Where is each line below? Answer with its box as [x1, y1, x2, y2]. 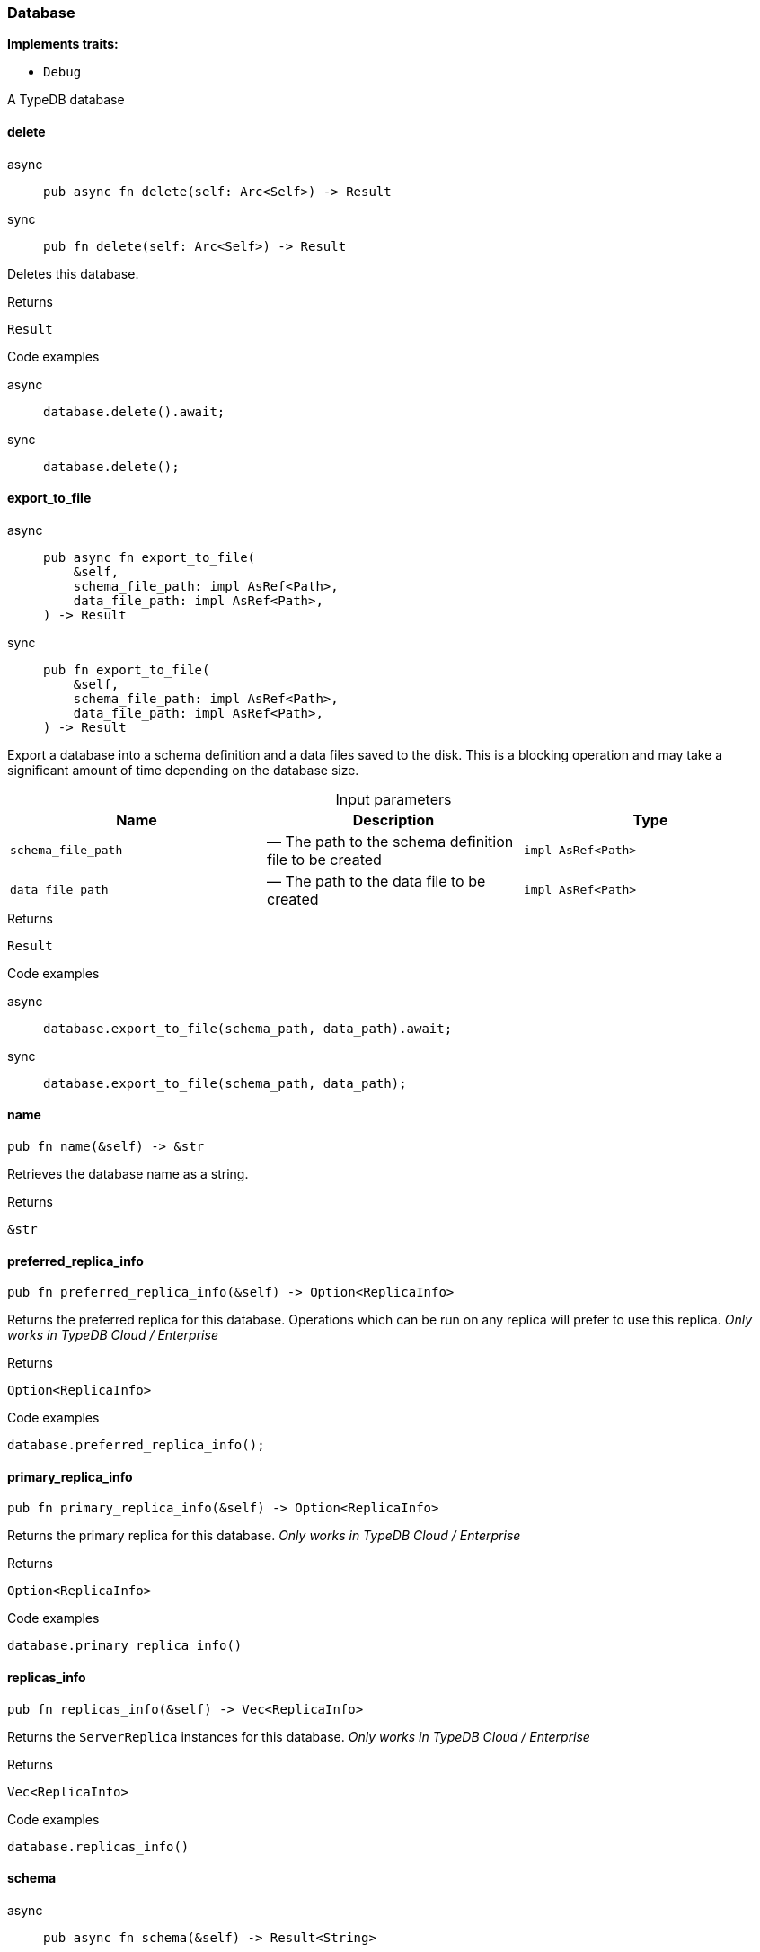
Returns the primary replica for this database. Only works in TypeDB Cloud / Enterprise [7, 1528, 521, 1544]
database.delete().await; [43, 404, 225, 419]
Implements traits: [7, 36, 119, 52]
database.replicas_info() [7, 1839, 190, 1854]
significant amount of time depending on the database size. [7, 762, 359, 778]
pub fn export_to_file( [43, 662, 210, 677]
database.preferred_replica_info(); [7, 1438, 265, 1453]
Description [352, 810, 435, 829]
